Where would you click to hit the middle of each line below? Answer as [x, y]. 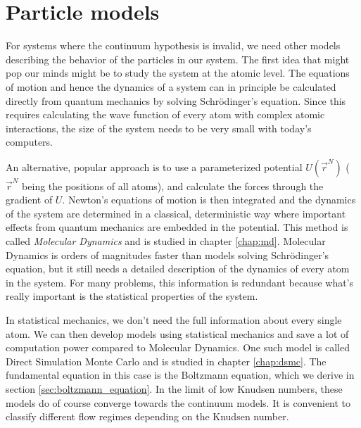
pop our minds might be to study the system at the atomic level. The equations [178, 73]
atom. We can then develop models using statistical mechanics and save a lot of [177, 333]
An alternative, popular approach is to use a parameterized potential [154, 166]
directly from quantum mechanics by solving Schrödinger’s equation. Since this [176, 100]
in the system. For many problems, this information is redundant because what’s [180, 282]
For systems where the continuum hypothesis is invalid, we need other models [173, 45]
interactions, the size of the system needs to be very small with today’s [159, 128]
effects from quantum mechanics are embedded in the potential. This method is [177, 227]
